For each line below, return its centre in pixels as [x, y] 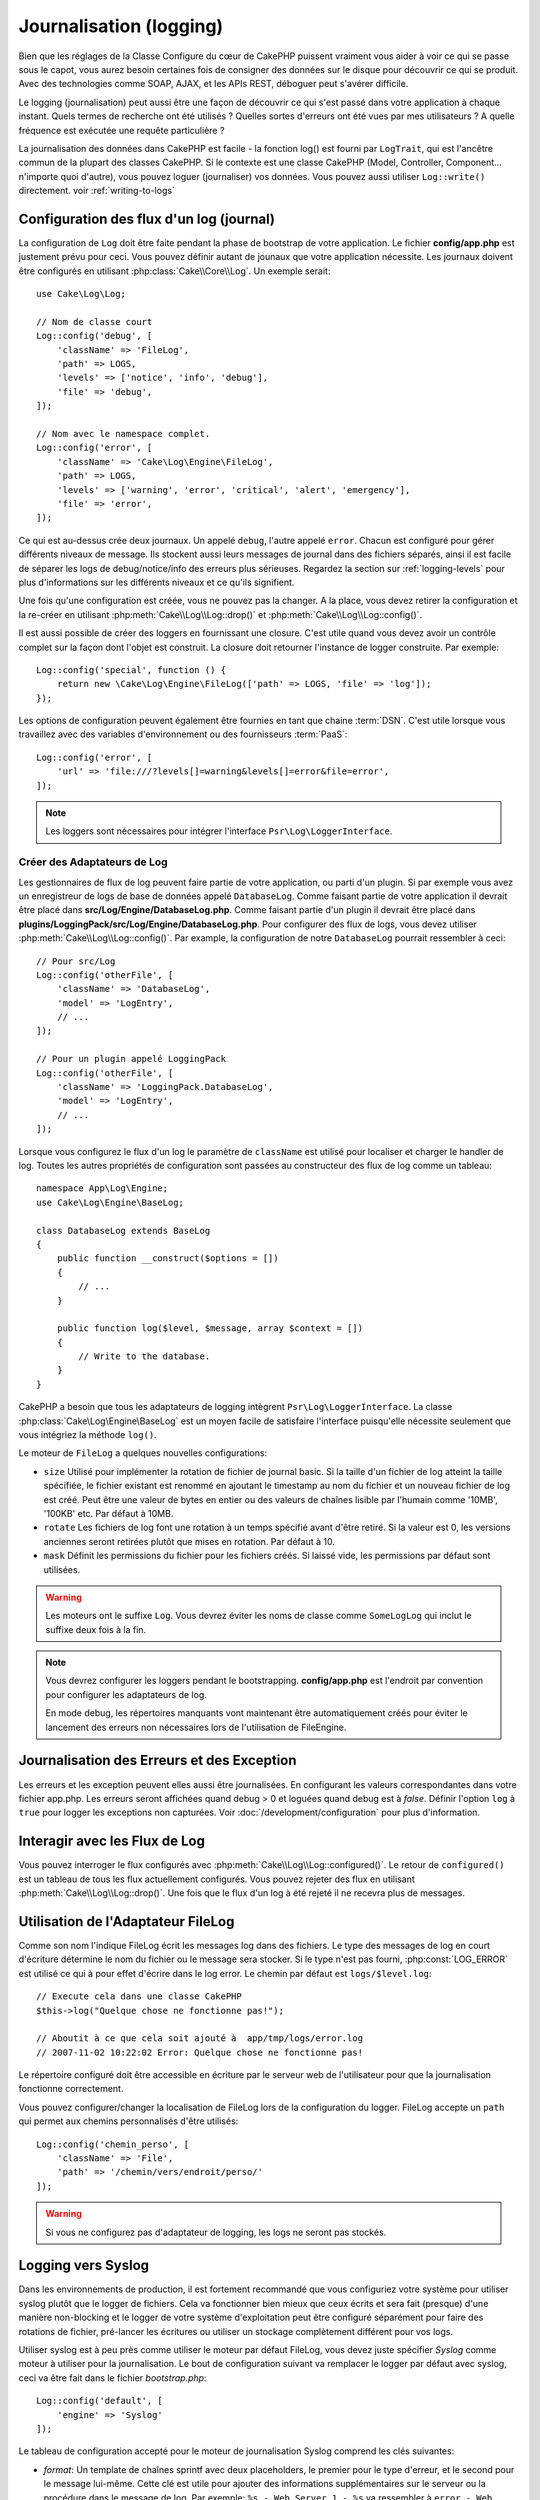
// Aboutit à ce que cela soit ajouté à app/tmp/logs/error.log [200, 2038]
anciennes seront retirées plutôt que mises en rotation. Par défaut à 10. [189, 1541]
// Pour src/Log [76, 961]
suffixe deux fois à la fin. [96, 1629]
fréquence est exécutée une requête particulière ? [121, 130]
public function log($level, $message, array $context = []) [210, 1328]
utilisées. [62, 1569]
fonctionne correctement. [71, 2089]
